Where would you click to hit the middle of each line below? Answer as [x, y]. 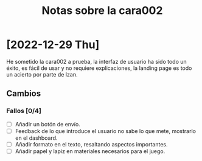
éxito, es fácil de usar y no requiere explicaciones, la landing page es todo [99, 68]
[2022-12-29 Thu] [53, 45]
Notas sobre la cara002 [102, 11]
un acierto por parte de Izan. [42, 74]
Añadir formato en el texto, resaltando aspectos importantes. [91, 144]
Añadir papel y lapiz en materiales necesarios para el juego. [90, 151]
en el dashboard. [36, 138]
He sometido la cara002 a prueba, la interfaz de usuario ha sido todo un [96, 61]
